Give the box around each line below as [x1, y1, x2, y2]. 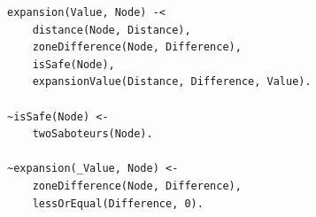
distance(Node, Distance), [32, 23, 191, 36]
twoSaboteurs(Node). [32, 128, 153, 141]
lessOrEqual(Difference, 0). [32, 197, 204, 210]
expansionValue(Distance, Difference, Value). [32, 75, 312, 89]
